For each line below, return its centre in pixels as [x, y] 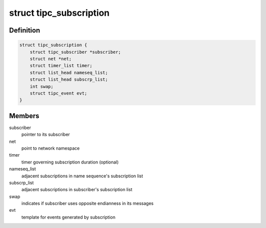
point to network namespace [50, 148]
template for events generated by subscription [68, 217]
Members [24, 116]
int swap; [42, 86]
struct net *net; [51, 59]
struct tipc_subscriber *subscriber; [75, 52]
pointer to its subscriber [46, 134]
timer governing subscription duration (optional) [70, 162]
